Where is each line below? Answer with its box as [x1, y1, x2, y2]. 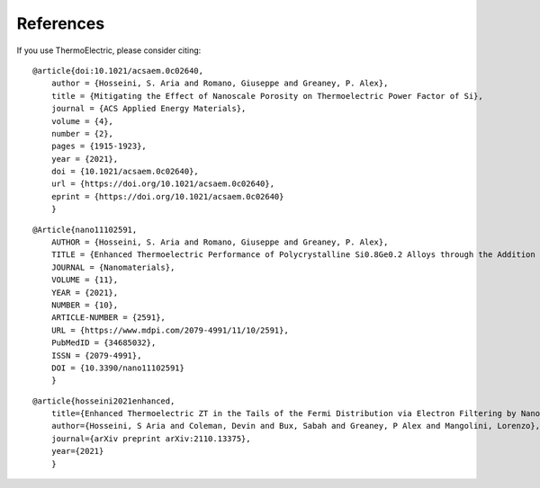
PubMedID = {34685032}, [50, 338, 157, 348]
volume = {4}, [50, 116, 114, 126]
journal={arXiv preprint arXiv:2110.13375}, [50, 433, 251, 444]
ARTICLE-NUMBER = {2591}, [50, 313, 166, 323]
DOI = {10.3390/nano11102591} [50, 362, 184, 373]
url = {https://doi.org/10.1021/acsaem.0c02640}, [50, 179, 274, 189]
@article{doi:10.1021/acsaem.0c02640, [32, 66, 204, 75]
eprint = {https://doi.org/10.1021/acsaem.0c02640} [50, 191, 284, 201]
